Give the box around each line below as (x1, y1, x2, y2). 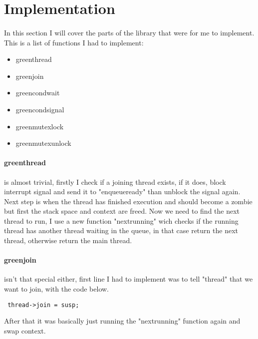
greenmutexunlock (15, 138, 71, 148)
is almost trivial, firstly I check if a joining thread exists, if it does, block (4, 176, 226, 187)
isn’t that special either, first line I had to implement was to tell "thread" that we (4, 274, 253, 284)
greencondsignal (15, 104, 64, 114)
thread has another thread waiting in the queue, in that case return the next (4, 225, 238, 236)
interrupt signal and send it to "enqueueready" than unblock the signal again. (4, 186, 241, 197)
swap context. (4, 325, 46, 336)
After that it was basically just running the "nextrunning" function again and (4, 316, 241, 326)
